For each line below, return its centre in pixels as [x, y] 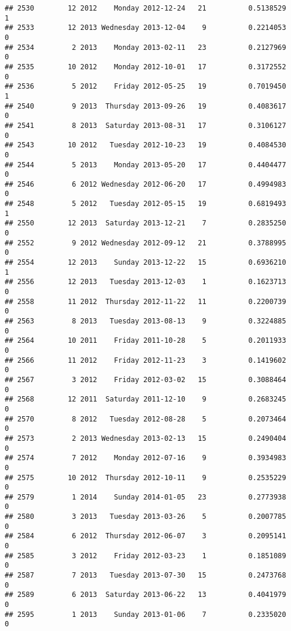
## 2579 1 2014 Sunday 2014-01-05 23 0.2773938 [145, 497]
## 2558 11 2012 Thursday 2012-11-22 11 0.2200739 [145, 301]
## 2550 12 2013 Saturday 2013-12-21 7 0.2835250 [145, 223]
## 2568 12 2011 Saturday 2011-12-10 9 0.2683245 [145, 399]
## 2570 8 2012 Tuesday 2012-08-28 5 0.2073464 [145, 419]
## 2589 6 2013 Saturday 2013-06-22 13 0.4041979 [145, 595]
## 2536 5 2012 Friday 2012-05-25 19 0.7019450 [145, 87]
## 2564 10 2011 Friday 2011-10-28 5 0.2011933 [145, 341]
